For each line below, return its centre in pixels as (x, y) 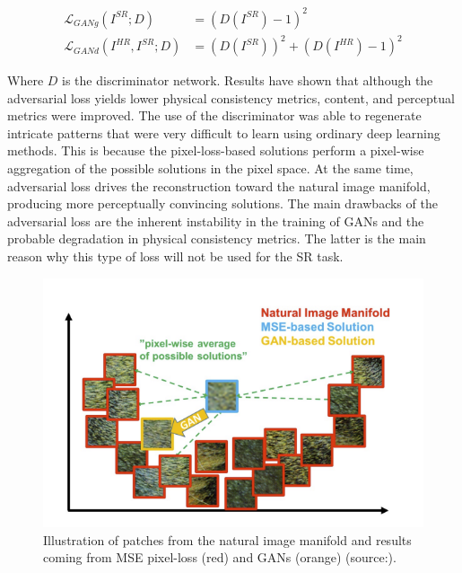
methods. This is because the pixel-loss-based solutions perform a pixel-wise (216, 150)
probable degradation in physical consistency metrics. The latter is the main (217, 238)
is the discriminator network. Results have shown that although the (248, 80)
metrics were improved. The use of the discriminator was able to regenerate (214, 115)
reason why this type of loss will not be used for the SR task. (175, 256)
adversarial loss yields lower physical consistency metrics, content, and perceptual (231, 97)
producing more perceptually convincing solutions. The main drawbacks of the (222, 203)
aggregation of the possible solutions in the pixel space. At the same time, (210, 168)
